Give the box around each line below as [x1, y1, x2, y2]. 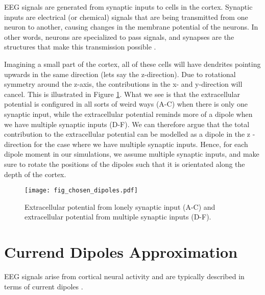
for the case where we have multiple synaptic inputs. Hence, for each [34, 138, 248, 149]
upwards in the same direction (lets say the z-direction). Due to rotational [4, 68, 236, 79]
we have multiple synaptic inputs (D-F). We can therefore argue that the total [4, 118, 250, 129]
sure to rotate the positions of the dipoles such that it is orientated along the [4, 158, 245, 169]
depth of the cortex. [4, 168, 66, 179]
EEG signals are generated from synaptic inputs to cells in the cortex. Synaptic [4, 2, 253, 12]
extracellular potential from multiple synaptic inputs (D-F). [25, 211, 211, 222]
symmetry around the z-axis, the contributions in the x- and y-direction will [4, 79, 243, 89]
